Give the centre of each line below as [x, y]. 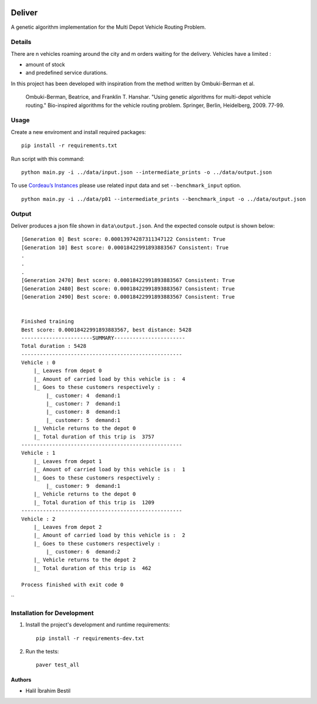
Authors [21, 680]
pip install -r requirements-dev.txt [90, 638]
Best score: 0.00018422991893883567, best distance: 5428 [107, 330]
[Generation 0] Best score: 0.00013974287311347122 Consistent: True [124, 239]
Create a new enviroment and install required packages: [78, 132]
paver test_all [58, 665]
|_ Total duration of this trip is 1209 [94, 502]
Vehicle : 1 [38, 453]
